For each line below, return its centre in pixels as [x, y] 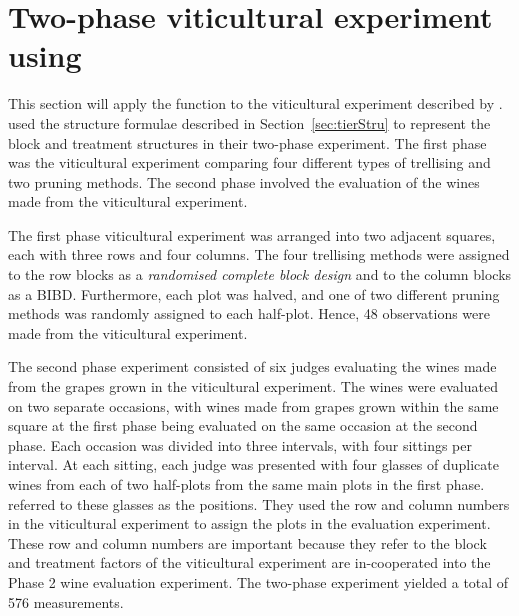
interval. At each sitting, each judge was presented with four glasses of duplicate [253, 464]
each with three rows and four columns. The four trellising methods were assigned [259, 254]
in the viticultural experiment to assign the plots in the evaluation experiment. [249, 523]
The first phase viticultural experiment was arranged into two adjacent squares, [252, 234]
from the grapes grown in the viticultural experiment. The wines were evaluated [253, 386]
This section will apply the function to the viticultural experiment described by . [255, 103]
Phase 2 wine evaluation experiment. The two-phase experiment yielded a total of [258, 581]
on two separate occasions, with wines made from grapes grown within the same [253, 405]
